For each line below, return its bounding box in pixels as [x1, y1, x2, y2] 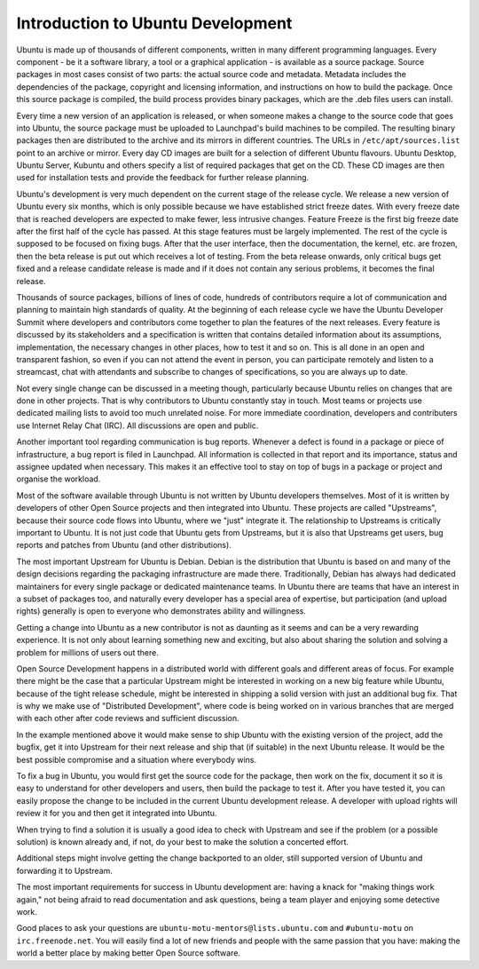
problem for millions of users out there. [16, 647, 159, 657]
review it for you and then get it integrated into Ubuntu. [16, 808, 217, 819]
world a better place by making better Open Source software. [16, 948, 241, 958]
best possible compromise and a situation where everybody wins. [16, 754, 257, 765]
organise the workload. [16, 473, 101, 484]
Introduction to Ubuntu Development [16, 13, 293, 33]
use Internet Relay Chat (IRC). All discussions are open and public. [16, 420, 259, 431]
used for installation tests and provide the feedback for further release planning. [16, 172, 310, 183]
